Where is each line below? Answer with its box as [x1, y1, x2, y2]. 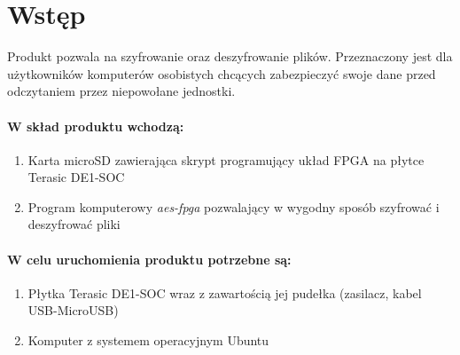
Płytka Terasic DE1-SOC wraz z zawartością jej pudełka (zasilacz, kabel [27, 283, 422, 302]
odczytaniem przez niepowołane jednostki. [7, 82, 236, 100]
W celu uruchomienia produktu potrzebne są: [7, 249, 292, 268]
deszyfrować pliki [27, 215, 121, 233]
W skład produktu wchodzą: [7, 116, 184, 135]
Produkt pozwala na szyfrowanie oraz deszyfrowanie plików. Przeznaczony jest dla [7, 47, 453, 66]
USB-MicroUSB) [27, 301, 119, 319]
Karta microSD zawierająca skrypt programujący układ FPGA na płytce [27, 150, 425, 169]
